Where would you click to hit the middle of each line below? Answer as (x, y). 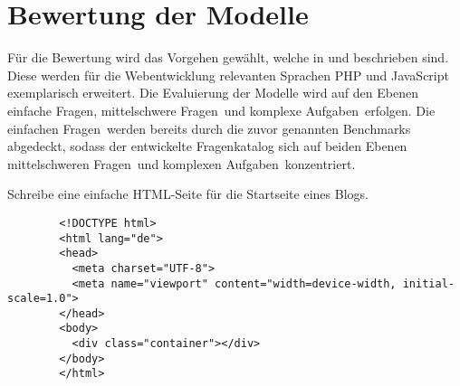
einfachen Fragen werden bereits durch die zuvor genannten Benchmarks (209, 128)
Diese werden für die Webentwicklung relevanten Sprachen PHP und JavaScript (228, 75)
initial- (428, 283)
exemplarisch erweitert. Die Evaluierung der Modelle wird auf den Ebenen (213, 93)
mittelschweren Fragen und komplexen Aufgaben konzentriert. (182, 163)
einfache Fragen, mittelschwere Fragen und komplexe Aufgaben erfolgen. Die (221, 110)
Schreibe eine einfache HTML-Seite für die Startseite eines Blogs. (188, 194)
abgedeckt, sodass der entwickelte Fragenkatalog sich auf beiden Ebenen (207, 146)
